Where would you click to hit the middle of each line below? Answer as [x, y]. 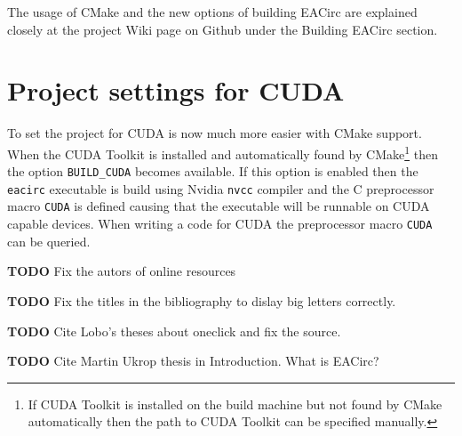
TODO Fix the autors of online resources [122, 271]
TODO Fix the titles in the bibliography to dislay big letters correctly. [202, 300]
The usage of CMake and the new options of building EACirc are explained [212, 12]
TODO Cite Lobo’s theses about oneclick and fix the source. [174, 331]
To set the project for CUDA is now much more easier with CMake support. [215, 133]
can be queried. [49, 241]
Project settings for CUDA [176, 90]
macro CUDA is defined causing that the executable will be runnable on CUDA [219, 206]
